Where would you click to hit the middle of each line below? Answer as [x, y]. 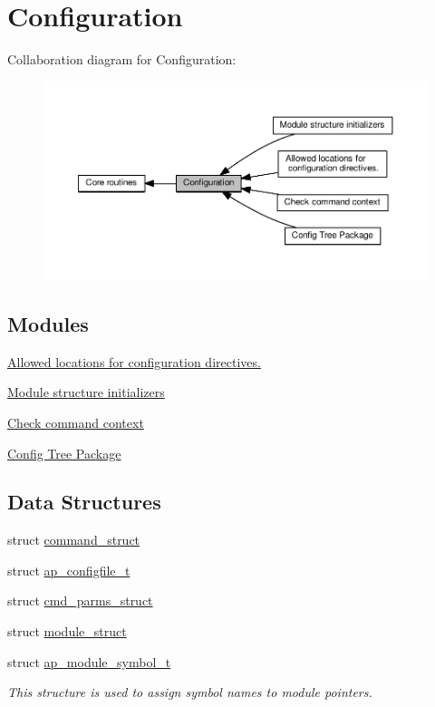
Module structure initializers [86, 392]
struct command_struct [74, 540]
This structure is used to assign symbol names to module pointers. [190, 692]
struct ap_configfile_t [69, 570]
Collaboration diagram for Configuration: [122, 59]
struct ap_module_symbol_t [89, 661]
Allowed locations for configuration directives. [134, 361]
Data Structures [84, 502]
